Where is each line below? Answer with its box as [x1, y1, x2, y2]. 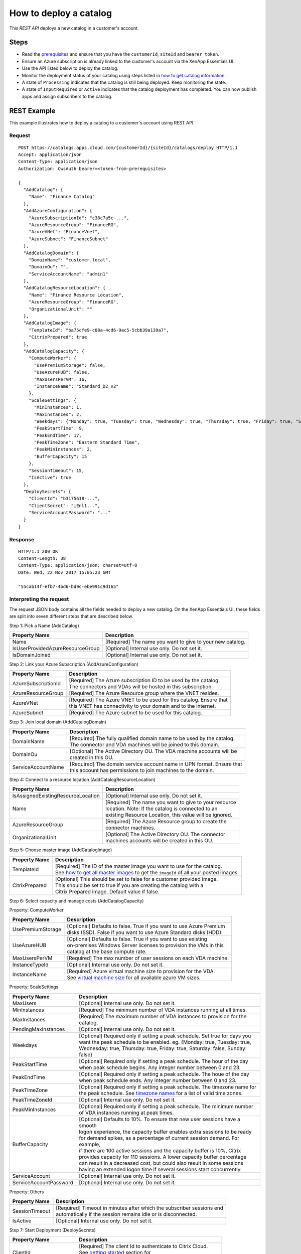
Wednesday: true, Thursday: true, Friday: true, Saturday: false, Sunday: [78, 1045, 247, 1052]
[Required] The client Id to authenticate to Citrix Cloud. [78, 1243, 208, 1250]
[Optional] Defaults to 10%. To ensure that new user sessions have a [78, 1116, 240, 1123]
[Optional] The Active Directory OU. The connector [105, 831, 226, 838]
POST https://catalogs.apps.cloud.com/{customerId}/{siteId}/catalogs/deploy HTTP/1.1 [18, 144, 238, 150]
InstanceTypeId [12, 961, 49, 968]
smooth [78, 1122, 97, 1129]
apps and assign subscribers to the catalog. [22, 93, 113, 99]
